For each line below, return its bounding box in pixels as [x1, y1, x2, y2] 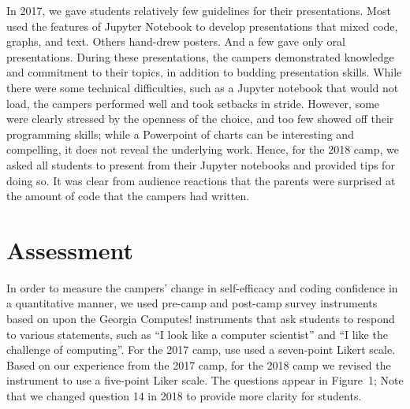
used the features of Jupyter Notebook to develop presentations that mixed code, [6, 17, 398, 34]
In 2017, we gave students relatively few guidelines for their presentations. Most [6, 2, 391, 18]
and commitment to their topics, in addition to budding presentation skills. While [6, 64, 402, 80]
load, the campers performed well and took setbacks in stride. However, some [6, 95, 380, 111]
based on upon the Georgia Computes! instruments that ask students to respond [6, 310, 395, 327]
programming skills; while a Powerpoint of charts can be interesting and [6, 125, 354, 142]
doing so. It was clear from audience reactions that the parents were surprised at [6, 172, 396, 188]
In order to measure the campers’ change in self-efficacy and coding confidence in [6, 279, 398, 296]
